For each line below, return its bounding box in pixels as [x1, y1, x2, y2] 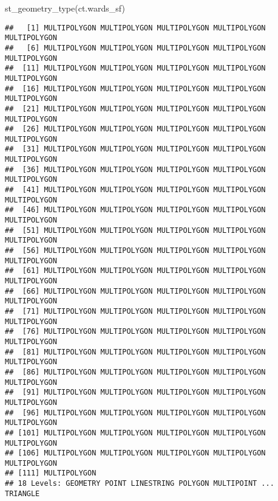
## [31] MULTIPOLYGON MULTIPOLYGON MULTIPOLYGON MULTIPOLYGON [5, 145, 266, 154]
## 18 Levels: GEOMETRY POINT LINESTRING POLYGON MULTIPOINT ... [5, 479, 274, 488]
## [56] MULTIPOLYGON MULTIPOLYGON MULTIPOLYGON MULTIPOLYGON [5, 246, 266, 255]
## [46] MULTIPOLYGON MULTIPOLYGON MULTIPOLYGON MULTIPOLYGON [5, 206, 266, 215]
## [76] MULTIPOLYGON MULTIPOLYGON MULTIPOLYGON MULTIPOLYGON [5, 327, 266, 336]
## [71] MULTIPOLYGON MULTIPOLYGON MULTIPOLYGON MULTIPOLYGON [5, 306, 266, 316]
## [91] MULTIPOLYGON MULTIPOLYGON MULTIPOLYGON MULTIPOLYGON [5, 388, 266, 397]
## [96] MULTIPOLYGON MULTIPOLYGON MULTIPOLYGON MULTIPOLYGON [5, 408, 266, 417]
